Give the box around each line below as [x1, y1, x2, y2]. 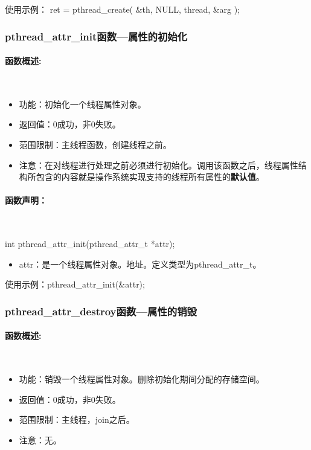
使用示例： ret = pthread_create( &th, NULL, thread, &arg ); [5, 3, 240, 15]
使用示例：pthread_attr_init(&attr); [5, 278, 145, 291]
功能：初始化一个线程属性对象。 [19, 97, 146, 110]
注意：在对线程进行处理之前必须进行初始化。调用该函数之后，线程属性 [19, 158, 298, 171]
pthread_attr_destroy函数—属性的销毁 [5, 303, 197, 318]
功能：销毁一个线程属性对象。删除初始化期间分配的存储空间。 [19, 373, 265, 385]
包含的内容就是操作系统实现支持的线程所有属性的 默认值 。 [36, 170, 265, 183]
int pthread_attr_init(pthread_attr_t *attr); [5, 237, 175, 250]
